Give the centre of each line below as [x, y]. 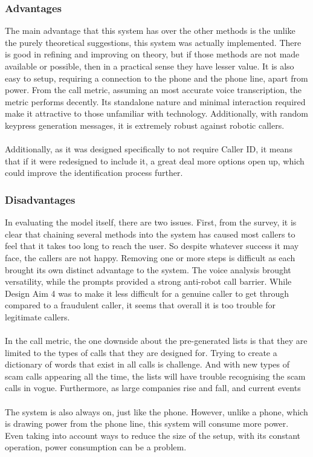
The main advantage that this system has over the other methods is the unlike [150, 31]
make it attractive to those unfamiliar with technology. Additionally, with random [156, 113]
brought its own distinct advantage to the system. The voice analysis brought [148, 269]
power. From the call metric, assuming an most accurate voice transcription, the [153, 90]
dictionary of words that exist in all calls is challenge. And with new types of [147, 364]
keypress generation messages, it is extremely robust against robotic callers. [145, 125]
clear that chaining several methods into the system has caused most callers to [150, 234]
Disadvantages [40, 199]
